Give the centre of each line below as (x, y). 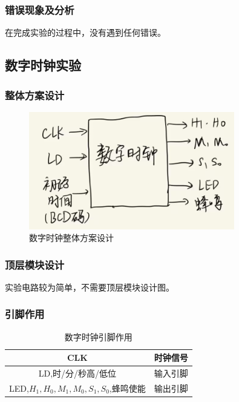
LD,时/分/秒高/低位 (77, 373)
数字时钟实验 (43, 65)
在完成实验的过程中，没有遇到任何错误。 (85, 32)
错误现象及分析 (40, 9)
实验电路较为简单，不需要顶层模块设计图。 (90, 287)
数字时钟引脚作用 (98, 336)
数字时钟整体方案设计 (71, 238)
